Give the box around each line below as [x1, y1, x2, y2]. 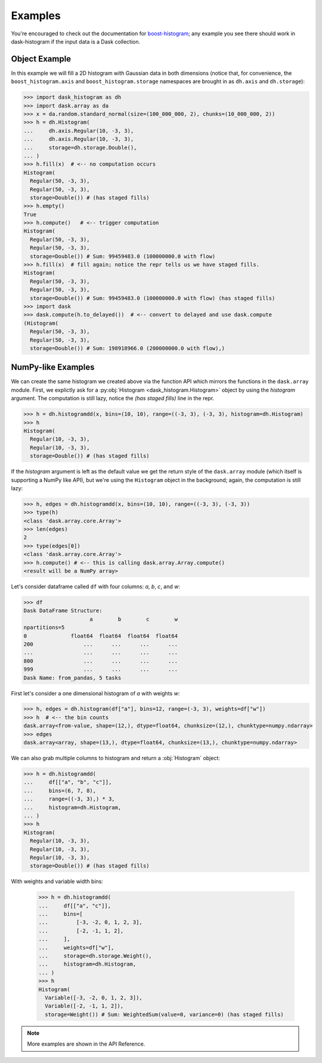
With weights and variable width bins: [11, 878, 104, 885]
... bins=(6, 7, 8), [23, 787, 97, 794]
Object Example [11, 54, 72, 64]
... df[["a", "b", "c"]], [23, 779, 112, 786]
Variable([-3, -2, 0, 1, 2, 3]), [45, 994, 143, 1001]
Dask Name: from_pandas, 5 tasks [23, 674, 122, 681]
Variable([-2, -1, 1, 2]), [45, 1003, 124, 1010]
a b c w [89, 616, 178, 622]
